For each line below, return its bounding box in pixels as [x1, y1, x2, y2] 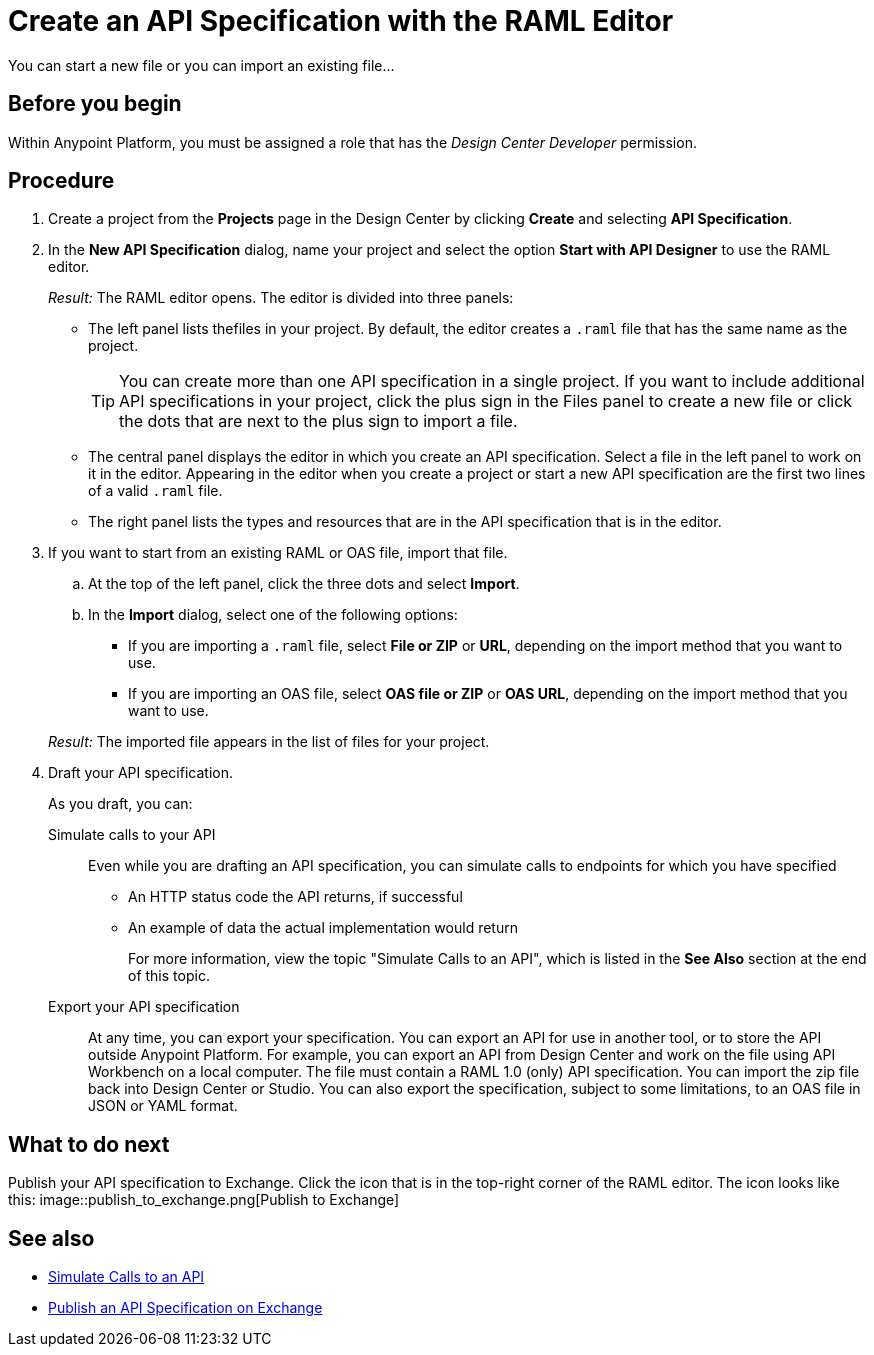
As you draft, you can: [48, 795, 193, 813]
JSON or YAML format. [88, 1097, 238, 1115]
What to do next [8, 1131, 170, 1157]
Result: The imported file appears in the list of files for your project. [48, 733, 490, 751]
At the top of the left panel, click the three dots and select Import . [88, 575, 520, 593]
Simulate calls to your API [48, 826, 216, 844]
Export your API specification [48, 998, 240, 1016]
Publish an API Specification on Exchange [48, 1299, 323, 1317]
